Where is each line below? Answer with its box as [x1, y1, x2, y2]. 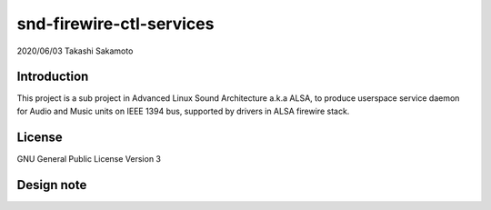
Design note [16, 177, 87, 193]
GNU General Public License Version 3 [16, 153, 161, 164]
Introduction [16, 69, 89, 85]
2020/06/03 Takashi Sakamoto [16, 45, 134, 56]
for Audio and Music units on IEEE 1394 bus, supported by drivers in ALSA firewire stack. [16, 105, 350, 116]
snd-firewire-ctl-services [16, 14, 215, 34]
